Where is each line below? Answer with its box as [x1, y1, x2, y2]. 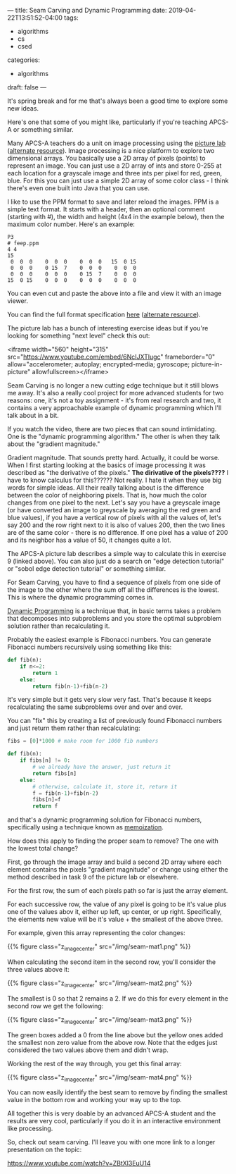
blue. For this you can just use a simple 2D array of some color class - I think [7, 176, 229, 185]
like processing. [7, 1124, 53, 1133]
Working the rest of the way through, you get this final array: [7, 1059, 182, 1068]
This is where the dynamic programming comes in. [7, 593, 155, 601]
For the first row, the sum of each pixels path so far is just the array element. [7, 886, 228, 895]
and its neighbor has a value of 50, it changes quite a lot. [7, 536, 172, 544]
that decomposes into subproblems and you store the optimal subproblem [7, 614, 222, 622]
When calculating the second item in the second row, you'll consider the [7, 958, 216, 966]
